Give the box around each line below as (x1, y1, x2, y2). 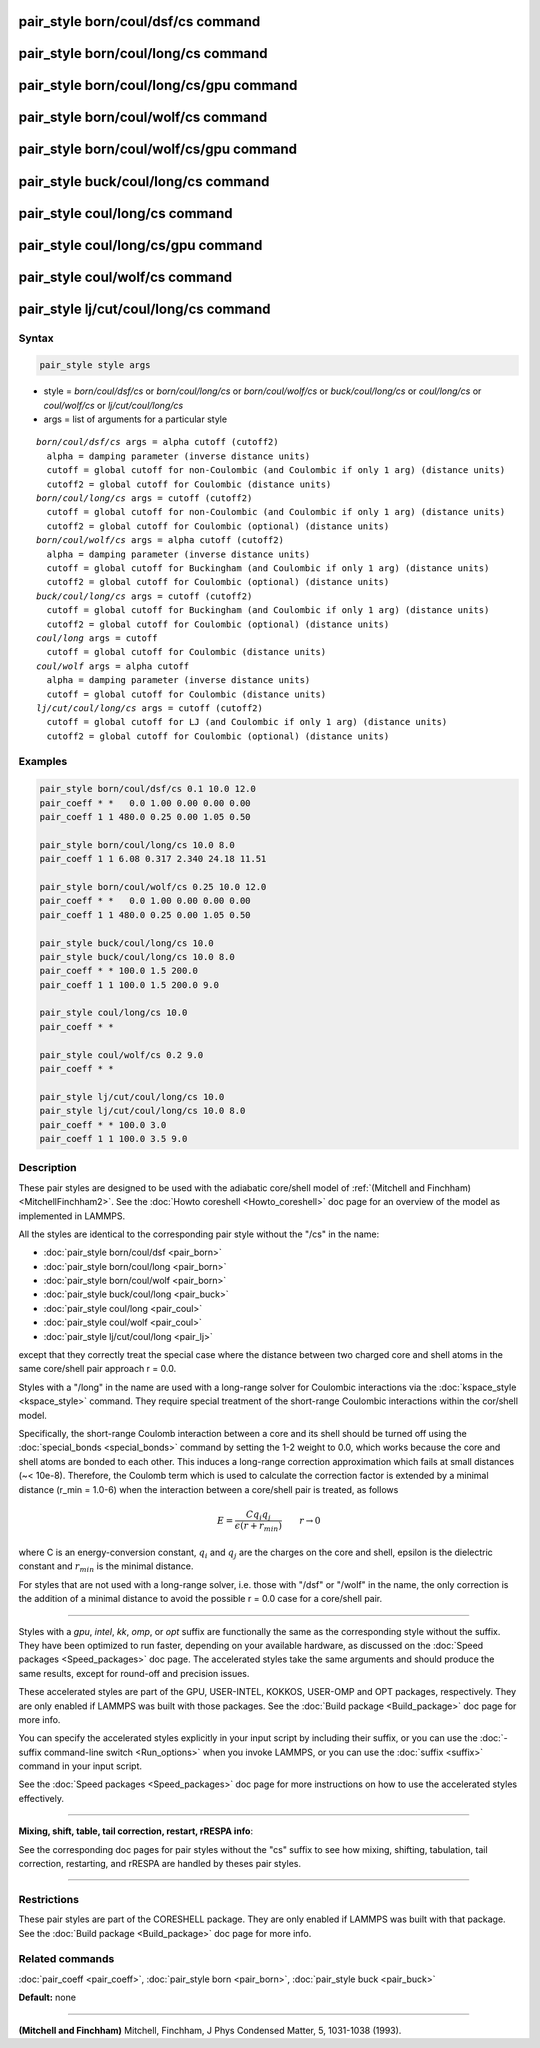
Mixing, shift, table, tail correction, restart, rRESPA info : (18, 1825, 254, 1837)
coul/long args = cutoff (36, 632, 158, 644)
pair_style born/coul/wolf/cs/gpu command (18, 141, 298, 158)
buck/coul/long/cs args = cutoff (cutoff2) (36, 590, 253, 602)
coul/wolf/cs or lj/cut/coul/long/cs (43, 399, 184, 411)
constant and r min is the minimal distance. (18, 1560, 194, 1575)
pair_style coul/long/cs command (18, 205, 234, 222)
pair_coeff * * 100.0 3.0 (39, 1119, 167, 1130)
